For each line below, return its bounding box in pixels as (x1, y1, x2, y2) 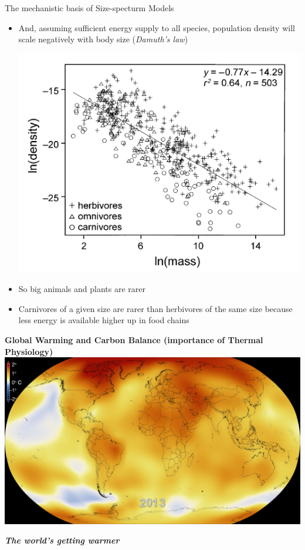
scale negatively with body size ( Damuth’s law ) (18, 33, 188, 45)
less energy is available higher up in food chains (18, 314, 189, 326)
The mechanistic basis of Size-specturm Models (5, 2, 174, 14)
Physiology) (5, 345, 53, 357)
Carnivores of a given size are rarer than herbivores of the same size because (18, 302, 293, 314)
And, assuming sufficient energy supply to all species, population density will (18, 21, 295, 33)
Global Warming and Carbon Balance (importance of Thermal (5, 333, 263, 346)
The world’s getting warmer (5, 534, 120, 546)
